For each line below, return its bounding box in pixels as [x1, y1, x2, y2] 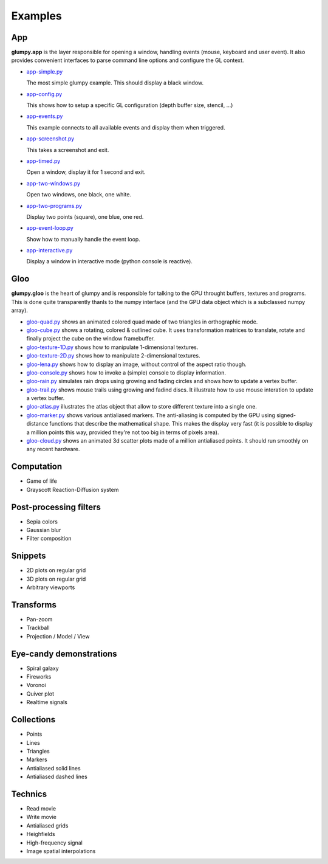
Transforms [11, 600, 57, 610]
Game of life [26, 477, 57, 485]
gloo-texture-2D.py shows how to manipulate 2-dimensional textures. [26, 352, 200, 359]
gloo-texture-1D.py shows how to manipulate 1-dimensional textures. [26, 344, 199, 351]
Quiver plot [26, 690, 55, 697]
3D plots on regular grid [26, 575, 86, 582]
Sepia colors [26, 517, 58, 525]
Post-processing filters [11, 502, 101, 512]
